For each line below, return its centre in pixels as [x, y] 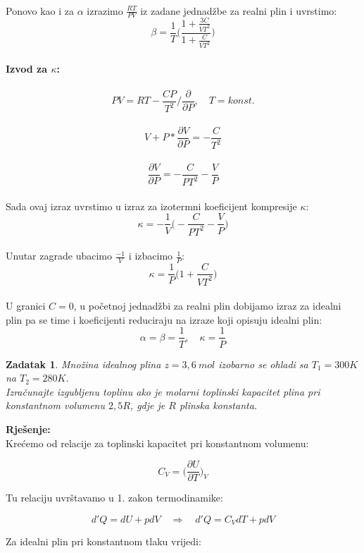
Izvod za [27, 68]
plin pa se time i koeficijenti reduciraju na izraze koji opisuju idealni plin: [164, 319]
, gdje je [148, 405]
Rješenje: [28, 429]
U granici [26, 306]
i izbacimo [151, 256]
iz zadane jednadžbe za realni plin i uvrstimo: [239, 10]
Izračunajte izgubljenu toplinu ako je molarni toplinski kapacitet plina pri [163, 391]
